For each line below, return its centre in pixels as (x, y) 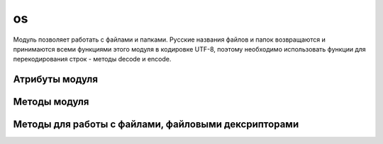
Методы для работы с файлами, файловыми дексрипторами (156, 125)
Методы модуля (51, 102)
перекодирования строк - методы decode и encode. (92, 59)
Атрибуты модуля (56, 79)
